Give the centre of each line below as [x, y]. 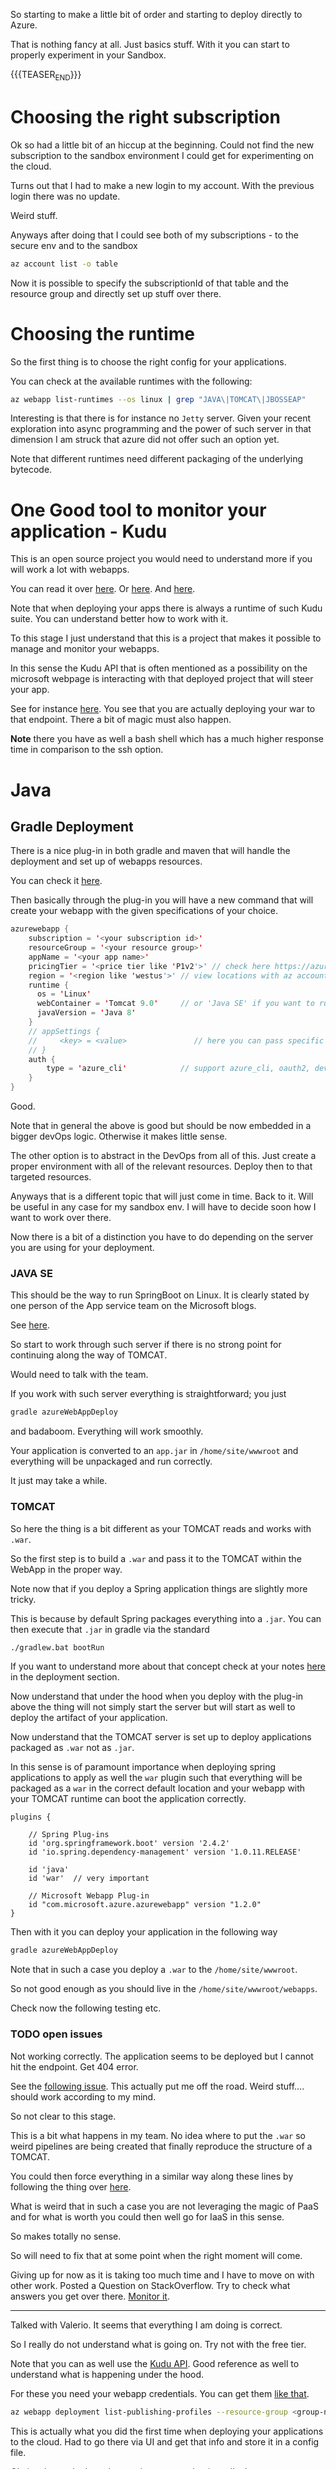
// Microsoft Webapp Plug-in [89, 1896]
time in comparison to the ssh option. [87, 750]
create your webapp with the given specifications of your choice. [144, 911]
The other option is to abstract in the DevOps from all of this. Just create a [163, 1156]
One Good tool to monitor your [138, 510]
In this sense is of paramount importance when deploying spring [143, 1767]
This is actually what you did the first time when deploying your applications [167, 2431]
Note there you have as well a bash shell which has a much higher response [167, 739]
